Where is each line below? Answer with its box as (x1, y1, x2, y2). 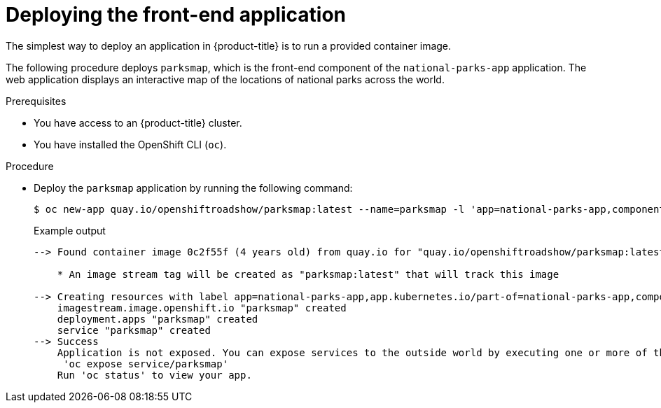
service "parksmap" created (57, 324, 211, 336)
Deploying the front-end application (6, 3, 346, 27)
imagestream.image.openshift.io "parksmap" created (57, 302, 347, 314)
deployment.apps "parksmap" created (57, 313, 258, 325)
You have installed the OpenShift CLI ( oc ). (34, 138, 227, 150)
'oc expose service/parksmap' (63, 358, 229, 370)
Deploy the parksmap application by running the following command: (34, 181, 353, 194)
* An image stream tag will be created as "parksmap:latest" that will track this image (57, 268, 559, 280)
